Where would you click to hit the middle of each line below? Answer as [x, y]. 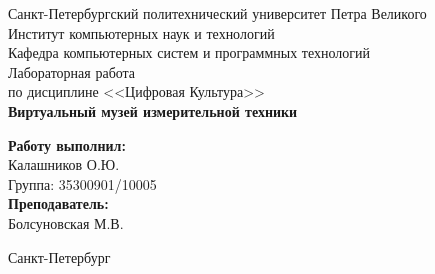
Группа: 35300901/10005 [82, 183]
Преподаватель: [58, 203]
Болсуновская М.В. [66, 222]
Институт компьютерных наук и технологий [141, 32]
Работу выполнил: [67, 144]
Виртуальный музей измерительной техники [153, 110]
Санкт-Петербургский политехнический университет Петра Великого [217, 13]
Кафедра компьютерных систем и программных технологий [189, 52]
